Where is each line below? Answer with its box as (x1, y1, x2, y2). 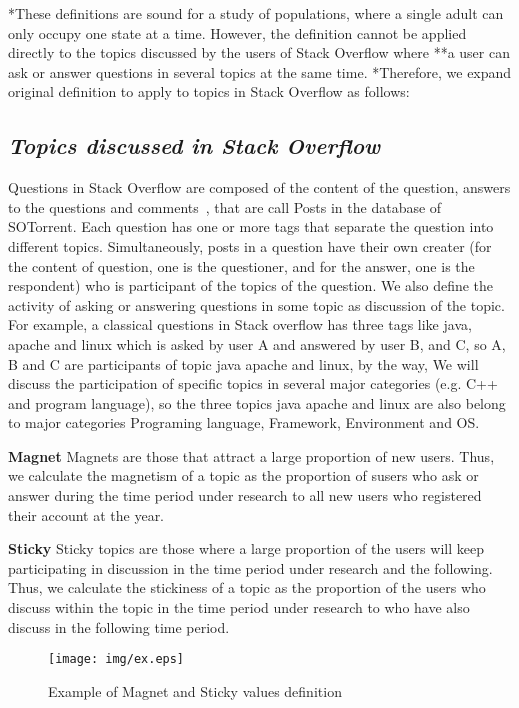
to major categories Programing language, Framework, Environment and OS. (8, 412, 480, 433)
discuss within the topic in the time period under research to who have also (8, 597, 470, 618)
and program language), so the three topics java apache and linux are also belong (8, 392, 506, 413)
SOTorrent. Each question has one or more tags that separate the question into (8, 216, 494, 237)
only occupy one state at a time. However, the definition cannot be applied (8, 22, 467, 43)
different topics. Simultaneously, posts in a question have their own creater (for (8, 235, 492, 256)
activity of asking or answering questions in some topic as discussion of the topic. (8, 294, 505, 315)
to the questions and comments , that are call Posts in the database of (8, 196, 442, 217)
